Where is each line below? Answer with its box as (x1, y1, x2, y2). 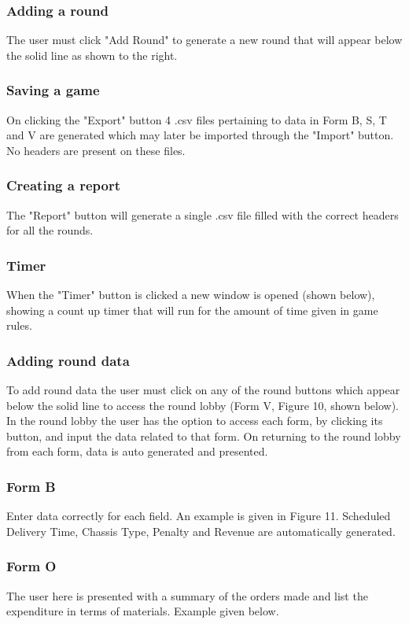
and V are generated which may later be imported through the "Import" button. (6, 127, 394, 143)
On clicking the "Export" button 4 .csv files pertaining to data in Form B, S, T (6, 111, 387, 127)
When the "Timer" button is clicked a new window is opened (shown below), (6, 286, 375, 303)
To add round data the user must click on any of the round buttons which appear (6, 382, 400, 398)
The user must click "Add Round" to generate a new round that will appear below (6, 31, 403, 48)
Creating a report (6, 175, 121, 195)
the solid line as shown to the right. (6, 46, 178, 63)
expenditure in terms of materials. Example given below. (6, 603, 279, 619)
